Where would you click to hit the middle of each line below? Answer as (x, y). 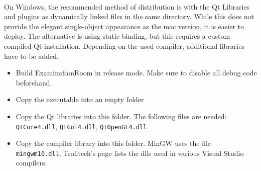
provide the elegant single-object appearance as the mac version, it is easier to (124, 26)
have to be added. (31, 56)
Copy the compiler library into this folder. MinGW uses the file (113, 143)
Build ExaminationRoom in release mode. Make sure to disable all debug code (136, 73)
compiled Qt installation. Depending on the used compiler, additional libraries (124, 46)
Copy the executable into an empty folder (80, 99)
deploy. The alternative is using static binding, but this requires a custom (117, 36)
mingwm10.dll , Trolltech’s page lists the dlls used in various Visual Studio (130, 153)
